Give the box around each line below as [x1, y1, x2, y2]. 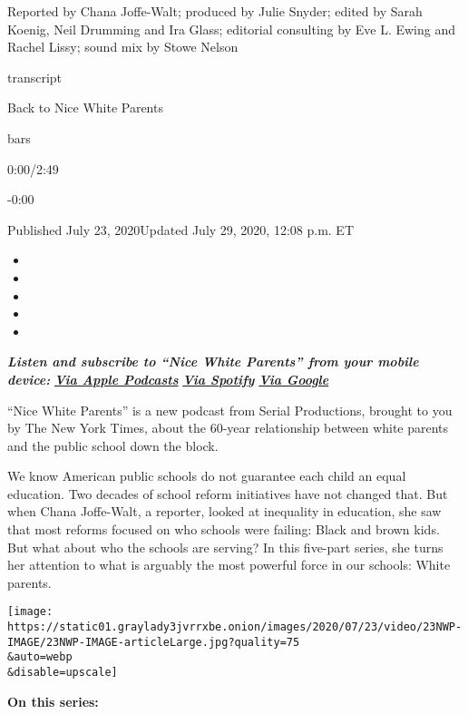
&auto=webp [7, 650, 73, 664]
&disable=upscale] [7, 666, 118, 680]
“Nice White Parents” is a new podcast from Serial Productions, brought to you [7, 400, 453, 419]
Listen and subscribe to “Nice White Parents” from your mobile [7, 352, 419, 371]
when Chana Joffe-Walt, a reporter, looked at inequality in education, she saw [7, 502, 442, 521]
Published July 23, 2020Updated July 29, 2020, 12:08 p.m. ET [7, 220, 355, 239]
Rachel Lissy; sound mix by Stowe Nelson [7, 37, 239, 56]
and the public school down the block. [7, 435, 219, 455]
